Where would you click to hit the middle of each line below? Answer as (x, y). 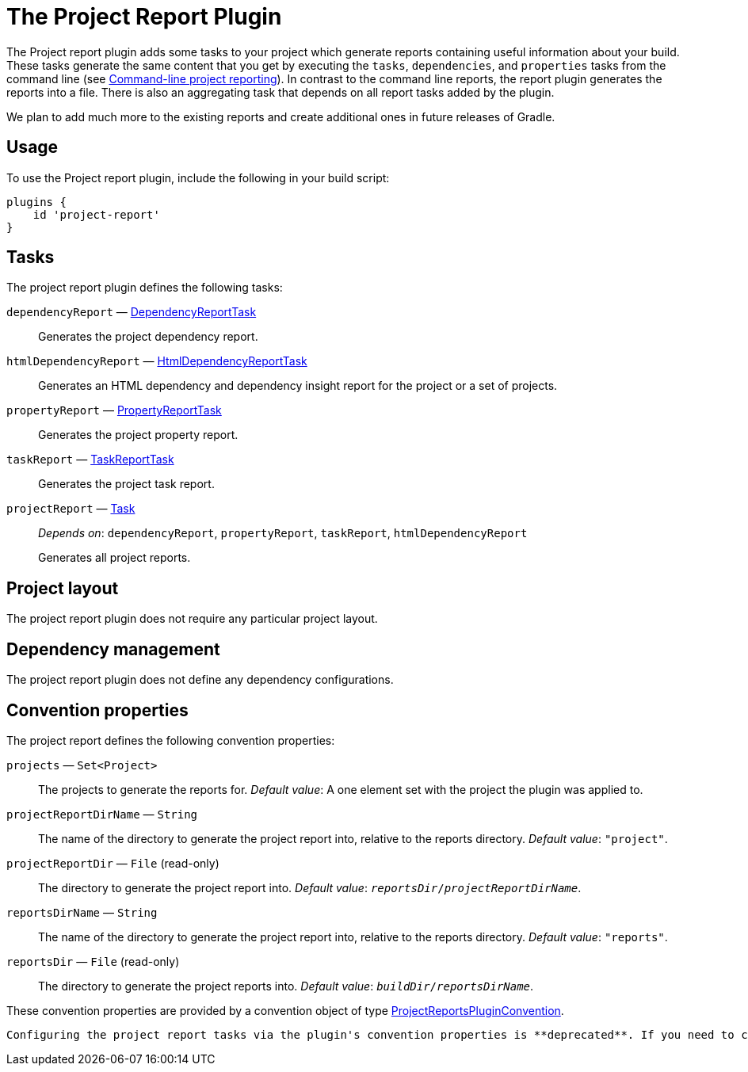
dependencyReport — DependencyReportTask (132, 312)
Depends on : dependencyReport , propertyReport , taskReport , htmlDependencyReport (283, 533)
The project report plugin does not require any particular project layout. (192, 619)
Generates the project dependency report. (148, 337)
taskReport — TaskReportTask (90, 460)
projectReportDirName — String (102, 814)
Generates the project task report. (126, 484)
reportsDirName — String (82, 912)
